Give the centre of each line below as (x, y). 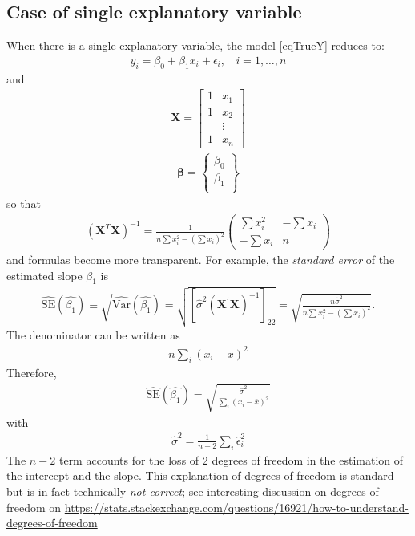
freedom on (34, 507)
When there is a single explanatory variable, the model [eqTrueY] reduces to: (195, 45)
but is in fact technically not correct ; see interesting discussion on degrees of (193, 491)
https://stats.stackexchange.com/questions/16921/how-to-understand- (236, 507)
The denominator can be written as (93, 335)
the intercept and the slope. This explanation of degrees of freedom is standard (200, 475)
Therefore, (32, 373)
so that (24, 203)
